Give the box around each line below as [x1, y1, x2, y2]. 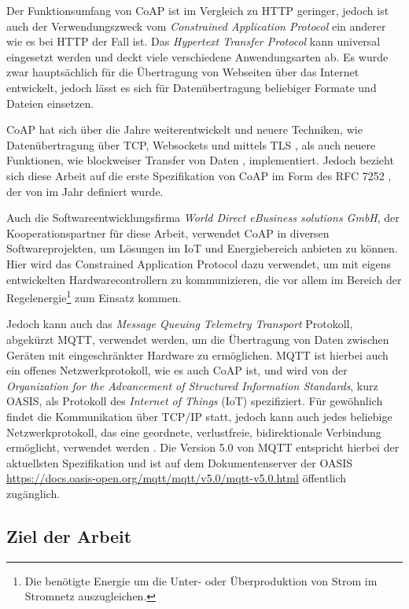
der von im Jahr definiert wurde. [6, 183, 164, 199]
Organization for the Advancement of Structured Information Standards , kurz [6, 377, 378, 393]
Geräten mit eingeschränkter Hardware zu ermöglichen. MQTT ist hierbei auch [6, 346, 389, 363]
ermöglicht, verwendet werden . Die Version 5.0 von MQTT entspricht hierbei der [6, 439, 400, 456]
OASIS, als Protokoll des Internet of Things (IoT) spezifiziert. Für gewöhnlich [6, 393, 383, 409]
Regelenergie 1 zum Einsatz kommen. [6, 287, 182, 305]
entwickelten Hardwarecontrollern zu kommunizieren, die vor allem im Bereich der [6, 271, 402, 287]
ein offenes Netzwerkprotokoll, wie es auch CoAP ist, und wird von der [6, 362, 348, 378]
